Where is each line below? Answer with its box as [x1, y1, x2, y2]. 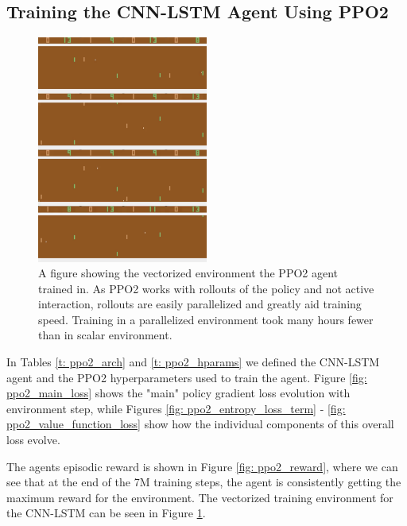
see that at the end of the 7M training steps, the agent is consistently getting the [6, 474, 401, 490]
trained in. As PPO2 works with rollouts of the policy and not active [38, 280, 374, 296]
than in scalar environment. [38, 327, 172, 343]
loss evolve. [6, 431, 60, 448]
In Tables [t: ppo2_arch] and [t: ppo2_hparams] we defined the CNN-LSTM [6, 354, 380, 370]
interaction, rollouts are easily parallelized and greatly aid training [38, 296, 362, 312]
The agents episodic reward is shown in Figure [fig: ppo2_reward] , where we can [6, 458, 398, 474]
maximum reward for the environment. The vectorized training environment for [6, 489, 393, 505]
